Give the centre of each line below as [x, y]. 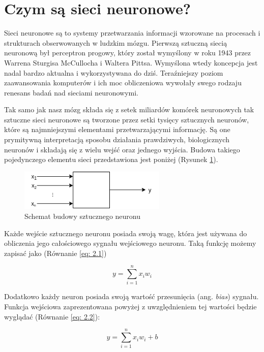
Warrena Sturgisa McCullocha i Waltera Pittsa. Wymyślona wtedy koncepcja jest [131, 62]
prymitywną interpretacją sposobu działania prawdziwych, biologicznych [117, 139]
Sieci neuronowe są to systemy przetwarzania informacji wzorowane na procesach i [132, 33]
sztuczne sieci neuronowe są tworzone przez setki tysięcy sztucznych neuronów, [127, 119]
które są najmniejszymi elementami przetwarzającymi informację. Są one [117, 129]
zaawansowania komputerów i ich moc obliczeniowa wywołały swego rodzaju [123, 83]
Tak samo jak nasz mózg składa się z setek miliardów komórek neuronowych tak [129, 109]
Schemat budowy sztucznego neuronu [83, 216]
